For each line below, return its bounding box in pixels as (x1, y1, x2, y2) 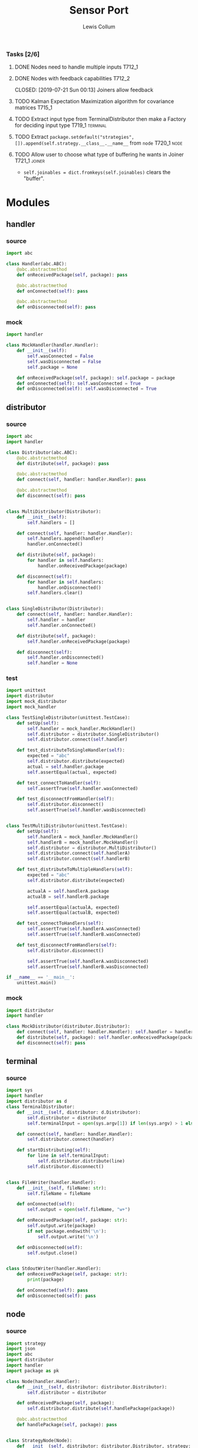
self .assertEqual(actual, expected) (27, 769, 117, 775)
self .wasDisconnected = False (27, 359, 101, 365)
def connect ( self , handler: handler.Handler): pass (16, 477, 146, 483)
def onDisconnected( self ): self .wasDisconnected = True (16, 386, 157, 392)
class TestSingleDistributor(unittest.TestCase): (6, 714, 131, 721)
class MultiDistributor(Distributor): (6, 509, 101, 515)
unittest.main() (16, 980, 57, 986)
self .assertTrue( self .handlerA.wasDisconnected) (27, 958, 149, 964)
